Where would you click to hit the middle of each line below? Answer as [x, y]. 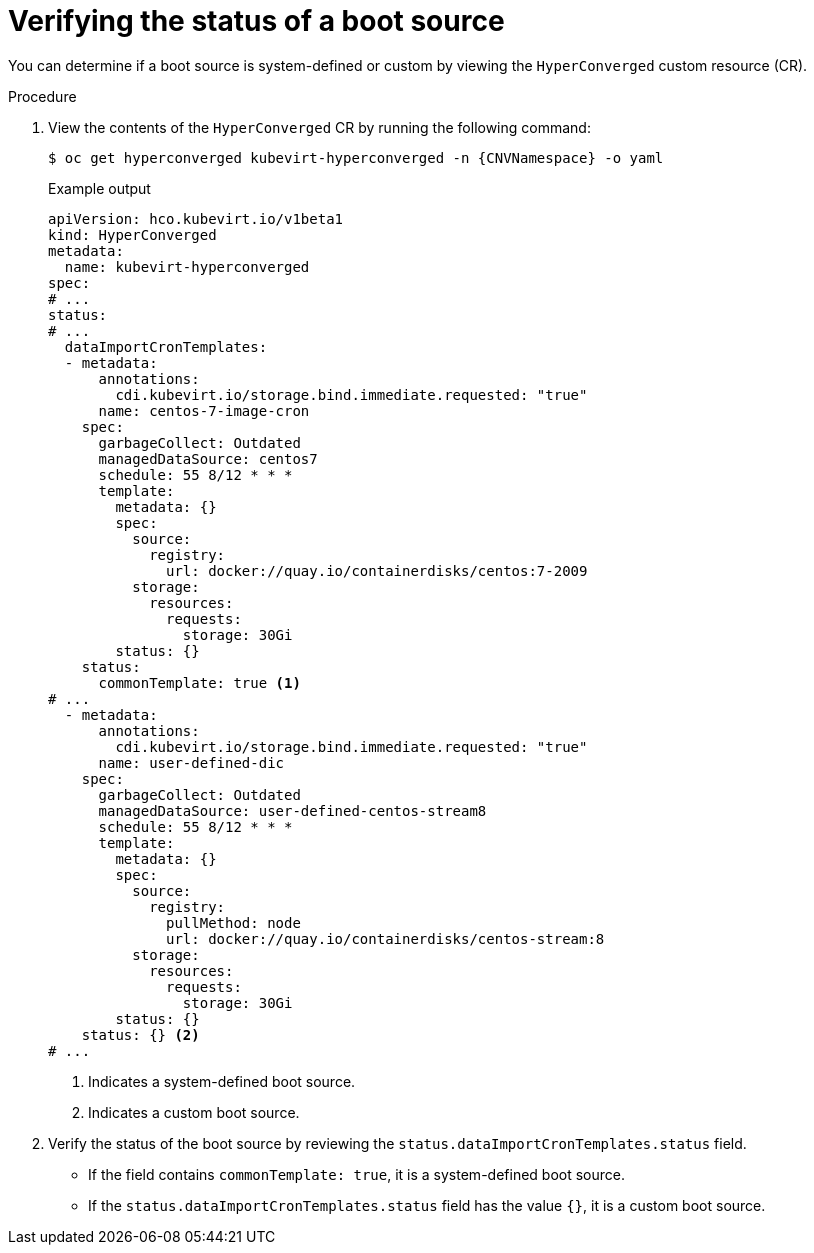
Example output [99, 188]
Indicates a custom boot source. [194, 1112]
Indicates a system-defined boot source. [222, 1081]
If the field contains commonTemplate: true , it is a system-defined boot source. [356, 1174]
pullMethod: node [233, 922]
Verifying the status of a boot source [256, 21]
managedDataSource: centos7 [208, 458]
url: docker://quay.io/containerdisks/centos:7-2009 [377, 570]
